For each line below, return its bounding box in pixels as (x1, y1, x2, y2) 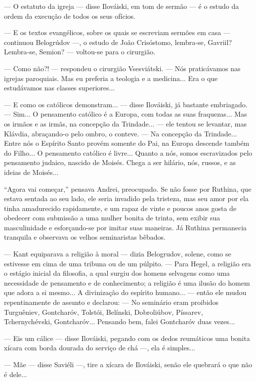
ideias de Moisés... (4, 167, 59, 177)
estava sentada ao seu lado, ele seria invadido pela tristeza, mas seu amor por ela (4, 193, 249, 204)
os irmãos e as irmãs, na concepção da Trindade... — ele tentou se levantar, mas (4, 118, 247, 128)
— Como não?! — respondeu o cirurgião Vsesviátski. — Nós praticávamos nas (4, 63, 241, 73)
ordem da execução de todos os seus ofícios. (4, 10, 135, 21)
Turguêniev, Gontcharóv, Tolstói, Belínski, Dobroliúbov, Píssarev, (4, 306, 203, 317)
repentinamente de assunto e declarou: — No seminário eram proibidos (4, 297, 219, 307)
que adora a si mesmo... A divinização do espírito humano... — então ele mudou (4, 287, 247, 297)
